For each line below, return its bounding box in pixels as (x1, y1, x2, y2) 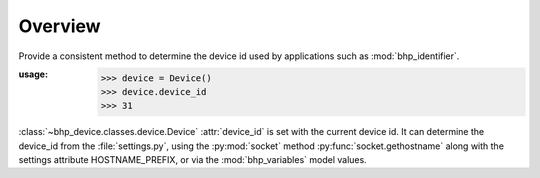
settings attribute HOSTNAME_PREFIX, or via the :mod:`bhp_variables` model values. (18, 154, 367, 166)
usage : (18, 68, 49, 80)
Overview (18, 15, 101, 37)
